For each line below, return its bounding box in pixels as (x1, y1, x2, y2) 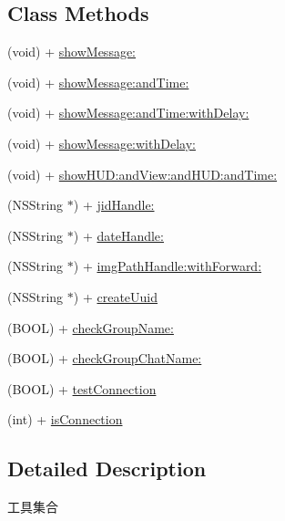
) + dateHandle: (73, 225, 164, 245)
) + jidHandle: (73, 195, 155, 214)
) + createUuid (73, 287, 158, 306)
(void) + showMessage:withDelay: (7, 133, 196, 152)
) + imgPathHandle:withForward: (73, 256, 262, 276)
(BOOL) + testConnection (7, 379, 157, 398)
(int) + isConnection (7, 410, 123, 429)
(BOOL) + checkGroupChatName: (7, 349, 202, 368)
